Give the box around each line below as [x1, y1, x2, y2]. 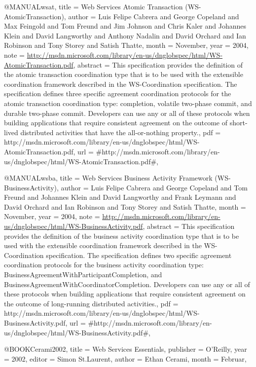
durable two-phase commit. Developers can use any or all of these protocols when [4, 108, 250, 118]
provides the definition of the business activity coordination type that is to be [4, 230, 239, 241]
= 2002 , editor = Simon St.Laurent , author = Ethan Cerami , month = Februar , [4, 353, 247, 364]
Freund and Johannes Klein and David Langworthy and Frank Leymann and [4, 192, 236, 202]
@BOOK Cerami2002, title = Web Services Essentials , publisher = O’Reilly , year [4, 344, 247, 354]
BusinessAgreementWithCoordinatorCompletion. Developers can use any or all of [4, 279, 250, 289]
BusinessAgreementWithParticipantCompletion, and [4, 269, 162, 280]
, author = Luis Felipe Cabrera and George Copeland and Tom [56, 182, 248, 192]
